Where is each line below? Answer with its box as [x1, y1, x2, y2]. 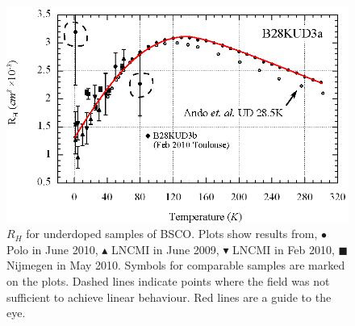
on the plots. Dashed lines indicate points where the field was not [6, 273, 330, 290]
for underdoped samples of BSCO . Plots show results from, [26, 225, 318, 242]
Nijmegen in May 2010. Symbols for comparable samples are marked [6, 257, 345, 274]
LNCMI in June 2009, [111, 240, 219, 257]
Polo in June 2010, [6, 240, 98, 257]
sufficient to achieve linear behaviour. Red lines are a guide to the [6, 288, 332, 305]
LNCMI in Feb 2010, [232, 240, 335, 257]
